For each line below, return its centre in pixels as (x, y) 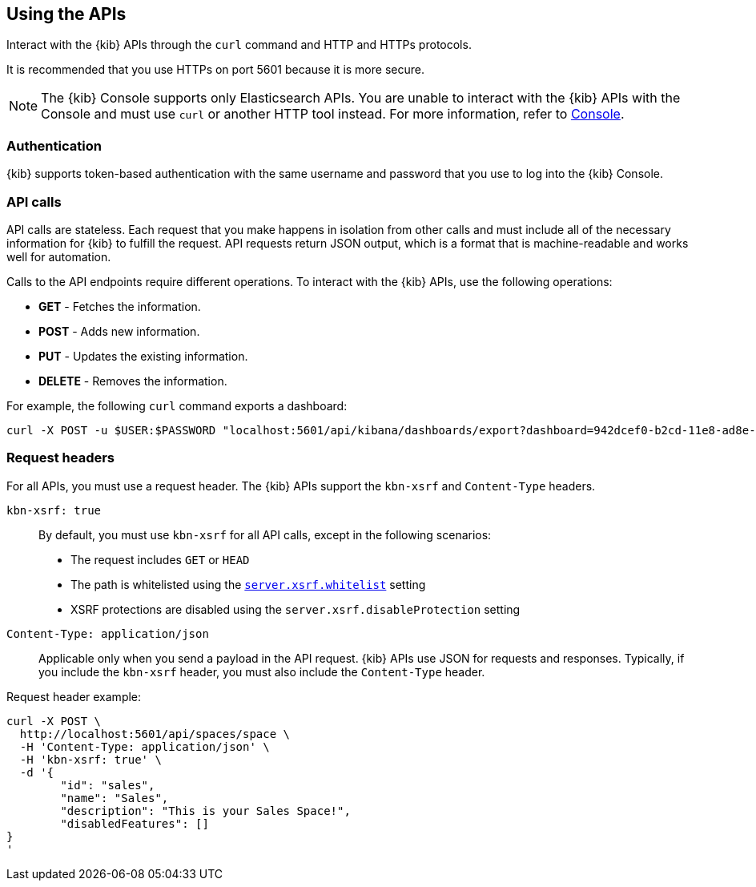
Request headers (61, 458)
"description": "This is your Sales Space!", (205, 810)
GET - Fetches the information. (120, 306)
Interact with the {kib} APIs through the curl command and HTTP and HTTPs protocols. (239, 45)
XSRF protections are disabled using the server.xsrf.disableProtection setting (296, 609)
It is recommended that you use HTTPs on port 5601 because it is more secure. (215, 70)
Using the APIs (66, 14)
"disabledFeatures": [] (135, 823)
